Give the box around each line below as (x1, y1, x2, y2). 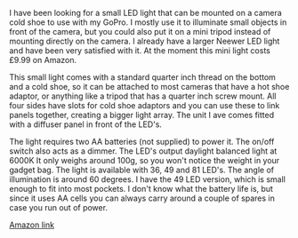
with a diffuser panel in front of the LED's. (9, 119, 163, 130)
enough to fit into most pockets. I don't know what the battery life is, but (9, 184, 274, 194)
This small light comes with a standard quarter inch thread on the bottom (9, 72, 276, 83)
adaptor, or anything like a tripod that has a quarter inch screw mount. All (9, 91, 277, 101)
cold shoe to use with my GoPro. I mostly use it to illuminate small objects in (9, 17, 287, 28)
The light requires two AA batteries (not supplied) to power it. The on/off (9, 137, 275, 147)
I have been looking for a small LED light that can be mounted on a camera (9, 8, 282, 18)
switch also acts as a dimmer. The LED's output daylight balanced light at (9, 146, 278, 156)
